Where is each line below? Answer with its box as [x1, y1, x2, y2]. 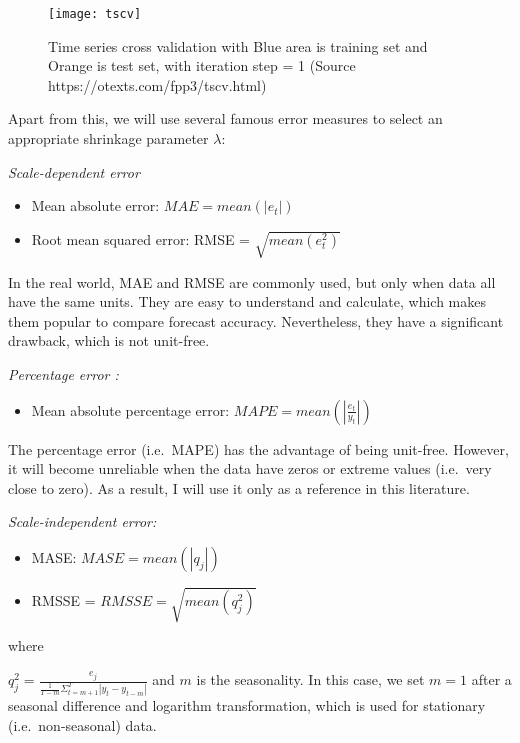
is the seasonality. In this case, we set [196, 669, 425, 690]
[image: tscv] [48, 7, 142, 21]
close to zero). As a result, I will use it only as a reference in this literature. [8, 477, 470, 498]
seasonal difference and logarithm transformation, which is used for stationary [8, 695, 486, 715]
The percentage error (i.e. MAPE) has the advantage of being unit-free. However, [8, 438, 509, 459]
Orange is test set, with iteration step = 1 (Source [48, 55, 356, 76]
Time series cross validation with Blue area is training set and [48, 35, 428, 56]
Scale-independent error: [8, 511, 157, 532]
